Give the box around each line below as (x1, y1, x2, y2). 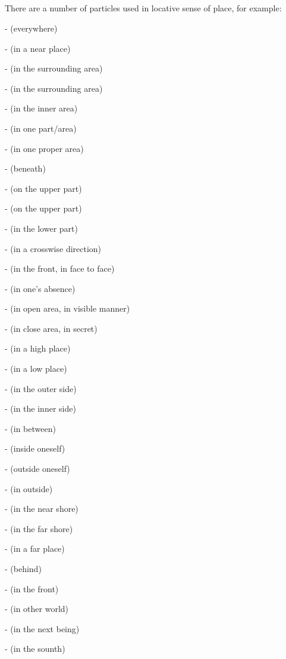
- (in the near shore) (5, 502, 78, 515)
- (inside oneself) (5, 442, 65, 455)
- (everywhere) (5, 21, 58, 34)
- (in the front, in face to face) (5, 262, 115, 275)
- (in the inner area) (5, 102, 78, 114)
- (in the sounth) (5, 642, 65, 655)
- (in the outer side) (5, 382, 77, 394)
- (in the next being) (5, 622, 80, 635)
